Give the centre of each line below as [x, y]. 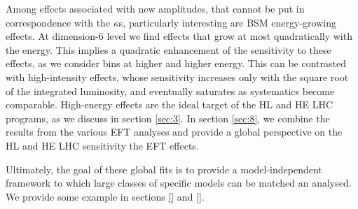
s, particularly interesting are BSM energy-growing [227, 22]
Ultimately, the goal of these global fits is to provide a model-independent [164, 169]
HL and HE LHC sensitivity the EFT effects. [102, 145]
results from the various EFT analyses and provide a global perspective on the [174, 132]
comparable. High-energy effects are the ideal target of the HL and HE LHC [170, 104]
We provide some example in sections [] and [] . [105, 196]
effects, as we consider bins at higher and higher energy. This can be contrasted [176, 63]
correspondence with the [58, 22]
